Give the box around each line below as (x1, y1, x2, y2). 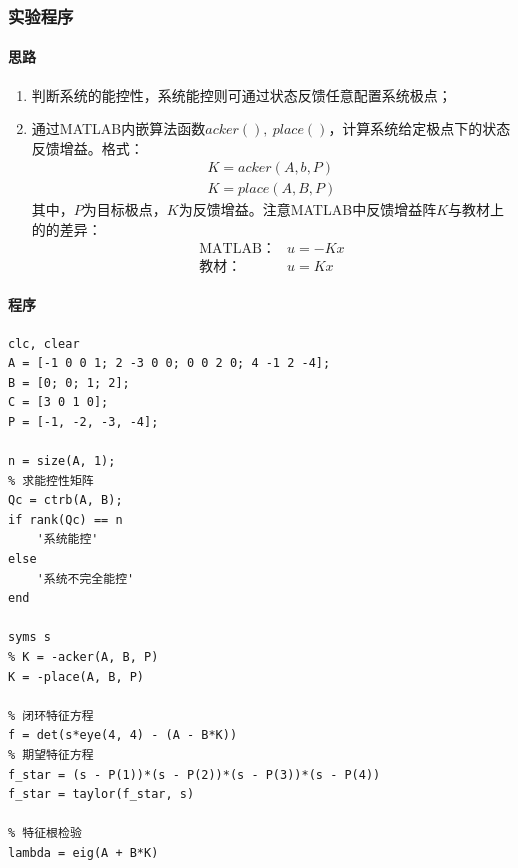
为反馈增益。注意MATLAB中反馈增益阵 (178, 199, 437, 220)
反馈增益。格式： (31, 137, 144, 158)
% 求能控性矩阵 (8, 473, 94, 488)
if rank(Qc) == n (8, 512, 123, 527)
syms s (8, 630, 51, 645)
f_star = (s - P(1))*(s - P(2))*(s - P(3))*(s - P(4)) (8, 767, 381, 782)
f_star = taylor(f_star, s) (8, 787, 195, 802)
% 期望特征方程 (8, 748, 94, 762)
